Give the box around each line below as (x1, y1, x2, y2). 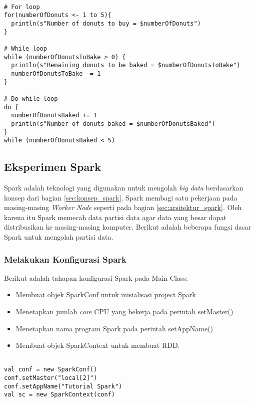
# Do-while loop (4, 95, 58, 102)
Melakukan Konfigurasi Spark (4, 253, 126, 265)
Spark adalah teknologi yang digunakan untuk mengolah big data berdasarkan (4, 182, 243, 193)
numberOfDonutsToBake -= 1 (11, 70, 101, 77)
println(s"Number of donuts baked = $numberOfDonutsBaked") (11, 120, 215, 127)
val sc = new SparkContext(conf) (4, 391, 115, 398)
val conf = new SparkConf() (4, 366, 97, 373)
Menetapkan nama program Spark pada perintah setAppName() (15, 323, 213, 333)
